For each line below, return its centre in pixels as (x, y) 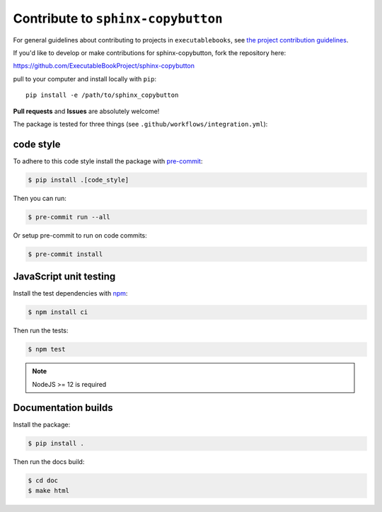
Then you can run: (40, 198)
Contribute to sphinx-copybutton (118, 18)
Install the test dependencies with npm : (70, 293)
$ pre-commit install (65, 254)
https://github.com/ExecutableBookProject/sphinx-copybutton (104, 66)
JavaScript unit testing (64, 277)
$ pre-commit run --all (69, 217)
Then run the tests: (41, 331)
